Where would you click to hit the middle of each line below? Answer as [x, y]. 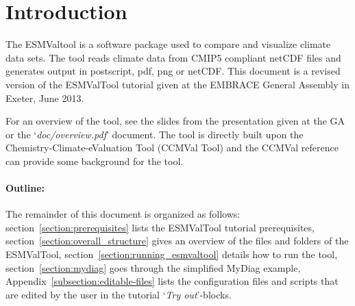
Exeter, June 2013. [45, 98]
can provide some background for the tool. [95, 161]
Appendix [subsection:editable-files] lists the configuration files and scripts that [172, 281]
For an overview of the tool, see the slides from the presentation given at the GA [175, 121]
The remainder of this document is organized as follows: [123, 214]
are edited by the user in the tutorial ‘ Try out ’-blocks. [119, 294]
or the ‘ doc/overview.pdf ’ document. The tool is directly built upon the [155, 134]
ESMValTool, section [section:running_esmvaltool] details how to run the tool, [172, 254]
